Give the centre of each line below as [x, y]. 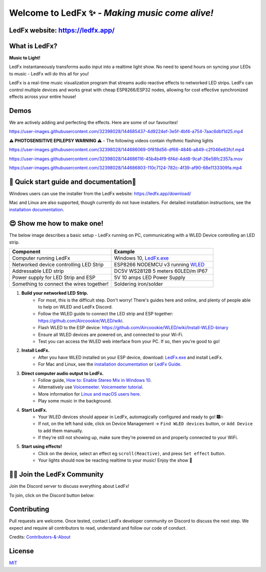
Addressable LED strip [38, 271]
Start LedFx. [34, 410]
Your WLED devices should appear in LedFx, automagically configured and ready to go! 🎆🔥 [131, 417]
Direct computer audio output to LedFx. [63, 373]
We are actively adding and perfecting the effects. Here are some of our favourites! [94, 122]
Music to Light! [25, 58]
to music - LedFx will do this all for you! [49, 73]
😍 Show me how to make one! [56, 223]
